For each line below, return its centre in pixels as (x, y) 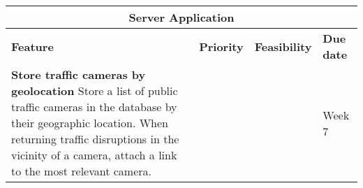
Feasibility (283, 46)
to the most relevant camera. (82, 171)
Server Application (181, 17)
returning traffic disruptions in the (95, 139)
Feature (32, 46)
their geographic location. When (90, 123)
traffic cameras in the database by (94, 107)
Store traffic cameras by (79, 74)
